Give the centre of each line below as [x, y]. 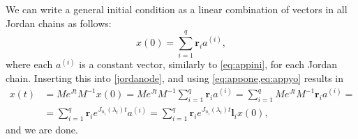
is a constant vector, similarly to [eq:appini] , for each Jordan [208, 64]
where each [29, 64]
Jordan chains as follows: [59, 23]
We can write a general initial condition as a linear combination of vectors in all [177, 9]
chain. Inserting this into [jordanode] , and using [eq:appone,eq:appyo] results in [174, 77]
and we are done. [42, 130]
